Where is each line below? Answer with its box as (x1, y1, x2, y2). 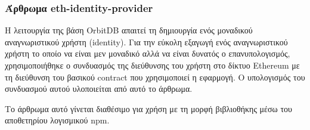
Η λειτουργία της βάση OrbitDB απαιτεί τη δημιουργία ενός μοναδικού (5, 24, 253, 36)
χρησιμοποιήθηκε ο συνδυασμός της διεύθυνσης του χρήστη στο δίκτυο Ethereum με (5, 59, 300, 71)
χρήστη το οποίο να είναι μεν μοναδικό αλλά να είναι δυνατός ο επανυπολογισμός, (5, 47, 290, 60)
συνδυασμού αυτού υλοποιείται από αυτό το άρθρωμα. (5, 82, 193, 95)
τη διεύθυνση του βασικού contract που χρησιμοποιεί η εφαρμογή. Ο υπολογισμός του (5, 70, 305, 83)
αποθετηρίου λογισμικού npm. (5, 114, 110, 126)
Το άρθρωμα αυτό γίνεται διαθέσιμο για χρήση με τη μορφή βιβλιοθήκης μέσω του (5, 102, 292, 114)
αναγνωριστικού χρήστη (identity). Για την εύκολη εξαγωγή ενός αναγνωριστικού (5, 35, 288, 48)
